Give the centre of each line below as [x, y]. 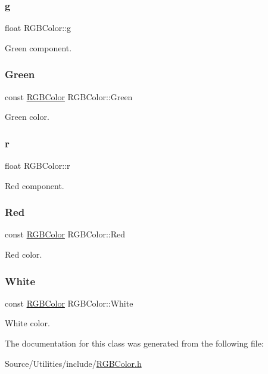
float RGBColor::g [38, 28]
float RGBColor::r [38, 166]
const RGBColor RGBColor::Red [65, 234]
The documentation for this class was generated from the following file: [134, 343]
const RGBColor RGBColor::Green [69, 96]
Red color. [24, 254]
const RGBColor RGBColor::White [69, 303]
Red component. [35, 185]
